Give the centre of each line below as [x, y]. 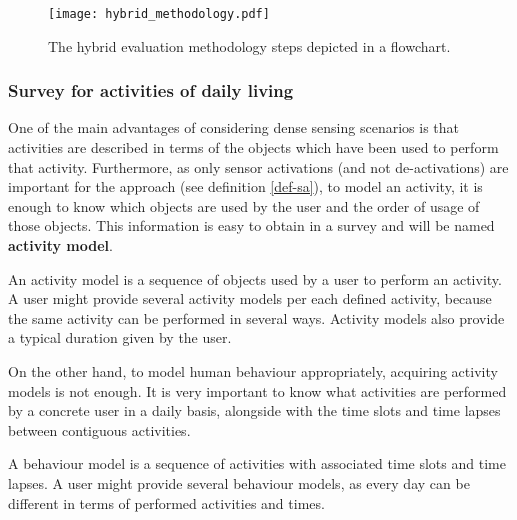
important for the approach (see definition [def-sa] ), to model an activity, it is [245, 186]
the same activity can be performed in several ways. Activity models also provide [256, 317]
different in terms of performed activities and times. [166, 502]
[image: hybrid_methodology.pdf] [159, 14]
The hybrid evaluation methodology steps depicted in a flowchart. [249, 45]
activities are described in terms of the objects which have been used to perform [253, 147]
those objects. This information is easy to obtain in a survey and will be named [251, 225]
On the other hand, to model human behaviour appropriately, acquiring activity [253, 371]
